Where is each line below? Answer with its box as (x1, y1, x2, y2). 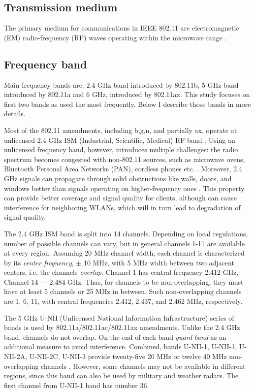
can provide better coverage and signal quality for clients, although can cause (4, 193, 237, 203)
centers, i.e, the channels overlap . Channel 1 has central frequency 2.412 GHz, (4, 267, 239, 277)
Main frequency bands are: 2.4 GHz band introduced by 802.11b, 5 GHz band (4, 79, 239, 90)
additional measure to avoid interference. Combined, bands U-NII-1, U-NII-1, (4, 341, 237, 352)
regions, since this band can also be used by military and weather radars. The (4, 370, 239, 381)
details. (4, 108, 26, 119)
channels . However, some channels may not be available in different (41, 360, 246, 371)
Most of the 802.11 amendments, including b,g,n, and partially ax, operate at (4, 125, 237, 135)
